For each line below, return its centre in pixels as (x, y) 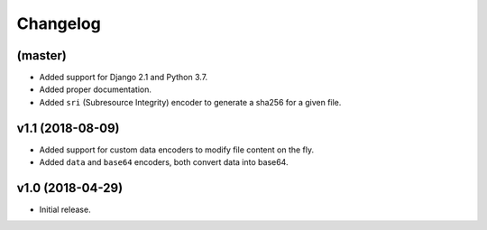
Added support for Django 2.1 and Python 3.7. (124, 78)
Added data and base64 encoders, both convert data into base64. (164, 162)
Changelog (59, 23)
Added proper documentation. (96, 89)
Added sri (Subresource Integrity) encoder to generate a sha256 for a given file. (190, 102)
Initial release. (65, 210)
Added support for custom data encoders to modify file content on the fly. (177, 150)
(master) (41, 55)
